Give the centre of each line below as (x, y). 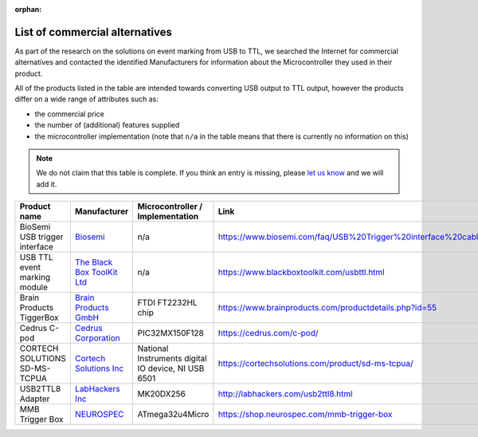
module (33, 287)
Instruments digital (172, 359)
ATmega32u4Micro (173, 415)
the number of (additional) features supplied (107, 125)
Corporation (97, 338)
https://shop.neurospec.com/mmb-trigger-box (305, 415)
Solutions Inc (99, 368)
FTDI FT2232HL (168, 303)
